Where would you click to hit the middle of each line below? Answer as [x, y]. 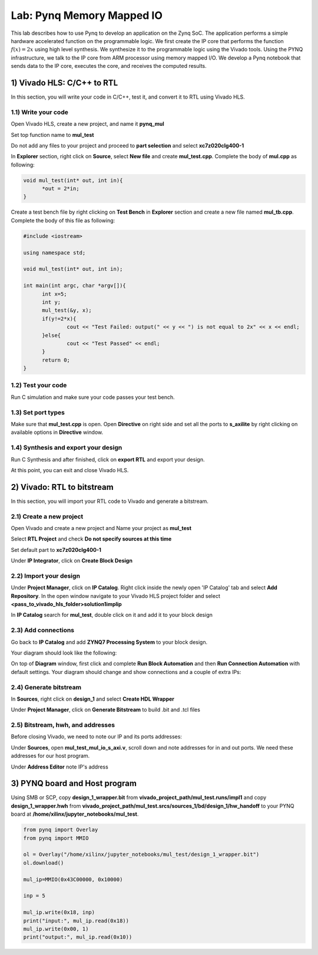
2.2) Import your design [46, 575]
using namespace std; [54, 253]
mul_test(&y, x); [67, 310]
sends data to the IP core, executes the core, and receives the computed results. [109, 66]
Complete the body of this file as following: [63, 220]
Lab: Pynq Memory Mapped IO [87, 15]
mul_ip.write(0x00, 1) [56, 929]
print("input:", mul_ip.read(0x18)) [76, 920]
